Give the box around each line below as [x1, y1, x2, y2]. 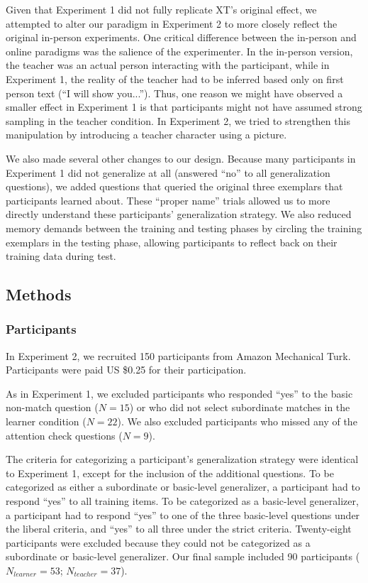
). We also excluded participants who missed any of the [117, 414, 357, 429]
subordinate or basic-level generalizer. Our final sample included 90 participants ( [6, 549, 360, 564]
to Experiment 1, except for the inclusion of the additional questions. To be [6, 465, 334, 480]
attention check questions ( [6, 427, 123, 442]
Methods [6, 283, 72, 305]
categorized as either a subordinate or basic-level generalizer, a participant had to [6, 479, 360, 494]
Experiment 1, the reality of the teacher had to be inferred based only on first [6, 71, 344, 86]
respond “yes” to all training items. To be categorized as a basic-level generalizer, [6, 494, 359, 508]
